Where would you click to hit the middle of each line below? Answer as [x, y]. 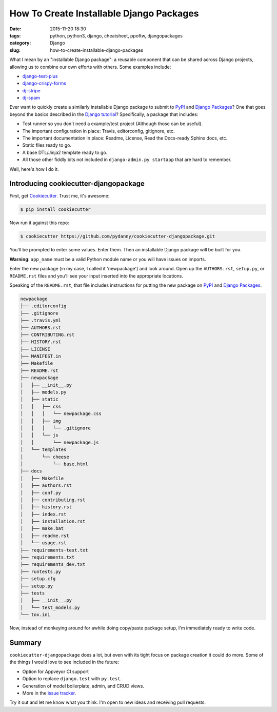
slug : [15, 50]
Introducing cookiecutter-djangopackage [77, 184]
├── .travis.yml [41, 320]
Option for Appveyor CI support [56, 671]
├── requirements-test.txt [54, 550]
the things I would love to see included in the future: [64, 662]
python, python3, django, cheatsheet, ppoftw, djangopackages [116, 35]
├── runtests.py [41, 571]
